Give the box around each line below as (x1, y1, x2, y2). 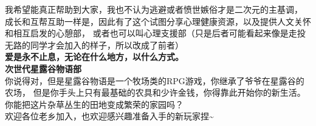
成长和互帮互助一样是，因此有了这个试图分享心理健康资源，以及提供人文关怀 (5, 15, 311, 27)
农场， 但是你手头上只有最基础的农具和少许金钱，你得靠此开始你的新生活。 (5, 86, 306, 99)
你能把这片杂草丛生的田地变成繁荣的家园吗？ (5, 98, 184, 110)
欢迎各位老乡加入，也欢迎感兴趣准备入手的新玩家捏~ (5, 110, 214, 122)
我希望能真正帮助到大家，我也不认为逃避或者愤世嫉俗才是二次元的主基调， (5, 3, 303, 15)
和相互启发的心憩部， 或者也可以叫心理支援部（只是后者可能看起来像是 (5, 27, 289, 39)
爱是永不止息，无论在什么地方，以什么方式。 (5, 50, 184, 63)
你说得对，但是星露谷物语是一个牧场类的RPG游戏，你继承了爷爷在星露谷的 (5, 74, 304, 87)
